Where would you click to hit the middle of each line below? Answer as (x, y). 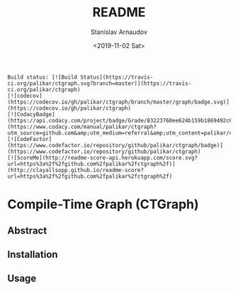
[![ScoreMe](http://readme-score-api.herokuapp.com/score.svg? (103, 158)
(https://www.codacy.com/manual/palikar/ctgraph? (82, 127)
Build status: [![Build (42, 77)
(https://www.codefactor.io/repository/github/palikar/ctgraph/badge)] (115, 145)
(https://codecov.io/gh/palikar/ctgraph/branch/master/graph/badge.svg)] (119, 102)
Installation (33, 255)
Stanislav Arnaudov (119, 32)
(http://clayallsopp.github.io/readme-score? (75, 170)
